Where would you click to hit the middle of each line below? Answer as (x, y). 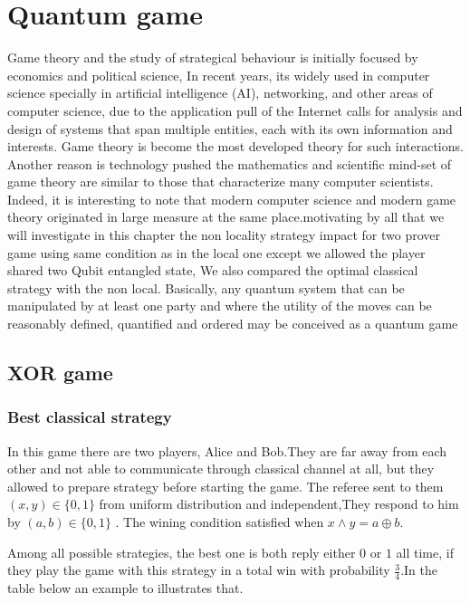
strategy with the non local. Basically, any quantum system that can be (206, 287)
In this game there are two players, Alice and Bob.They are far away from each (227, 450)
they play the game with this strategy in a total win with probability (199, 570)
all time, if (425, 552)
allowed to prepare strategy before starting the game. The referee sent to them (225, 486)
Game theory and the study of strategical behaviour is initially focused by (213, 57)
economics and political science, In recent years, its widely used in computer (219, 75)
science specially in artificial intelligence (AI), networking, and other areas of (220, 93)
